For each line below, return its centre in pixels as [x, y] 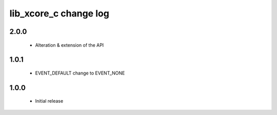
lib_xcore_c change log [60, 13]
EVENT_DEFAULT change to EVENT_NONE [80, 73]
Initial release [49, 101]
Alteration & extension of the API [70, 45]
